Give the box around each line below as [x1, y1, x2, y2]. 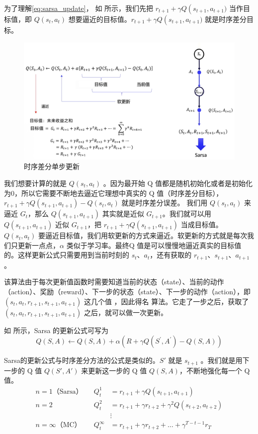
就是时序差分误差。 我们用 [121, 197, 208, 208]
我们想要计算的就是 [4, 178, 67, 188]
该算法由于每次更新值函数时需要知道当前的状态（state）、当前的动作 [4, 276, 224, 287]
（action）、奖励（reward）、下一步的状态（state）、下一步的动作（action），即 [4, 286, 251, 297]
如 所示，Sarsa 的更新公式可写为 [4, 325, 109, 335]
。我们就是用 [200, 355, 243, 365]
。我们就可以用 [162, 208, 211, 219]
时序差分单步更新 [24, 161, 80, 172]
